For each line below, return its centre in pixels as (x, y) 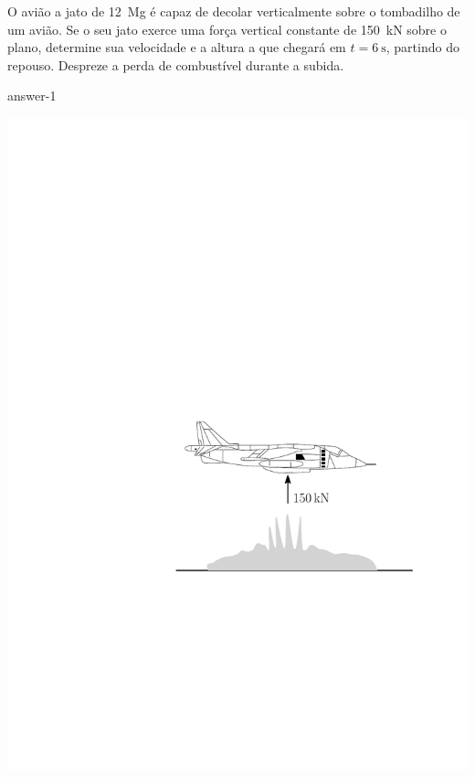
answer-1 (32, 96)
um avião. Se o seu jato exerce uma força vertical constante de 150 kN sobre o (227, 29)
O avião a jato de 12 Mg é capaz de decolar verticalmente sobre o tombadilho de (234, 11)
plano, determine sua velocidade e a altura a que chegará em (177, 47)
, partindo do (422, 47)
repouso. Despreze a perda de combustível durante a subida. (176, 64)
